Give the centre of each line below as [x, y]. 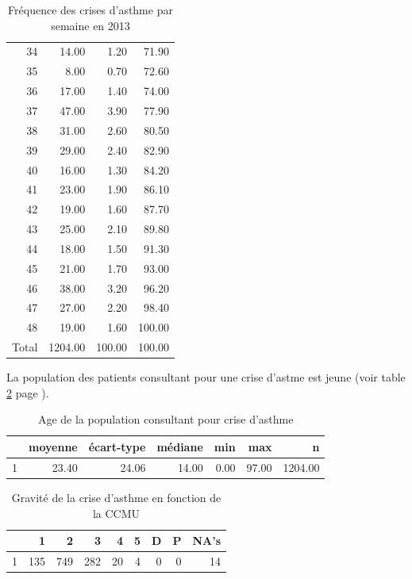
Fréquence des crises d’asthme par [90, 10]
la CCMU [116, 513]
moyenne [53, 446]
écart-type [117, 446]
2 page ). [28, 392]
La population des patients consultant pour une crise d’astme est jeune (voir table [206, 377]
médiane [180, 446]
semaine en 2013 [90, 25]
